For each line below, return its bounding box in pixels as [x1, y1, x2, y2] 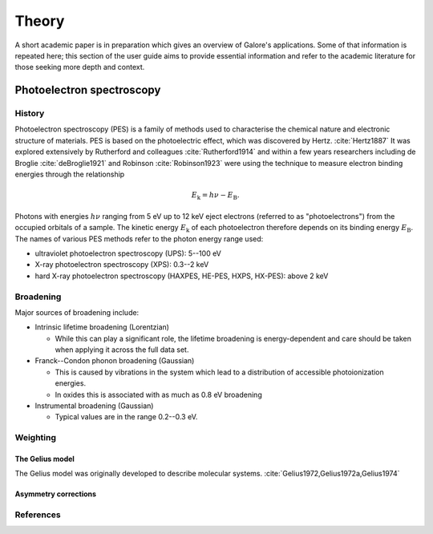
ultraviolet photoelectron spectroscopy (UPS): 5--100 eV [34, 249, 222, 258]
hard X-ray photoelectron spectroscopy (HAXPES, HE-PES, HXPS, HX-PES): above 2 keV [34, 271, 329, 281]
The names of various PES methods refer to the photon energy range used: [14, 233, 264, 244]
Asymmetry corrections [14, 489, 96, 499]
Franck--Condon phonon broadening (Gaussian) [34, 356, 195, 366]
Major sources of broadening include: [14, 307, 140, 317]
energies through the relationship [14, 169, 125, 180]
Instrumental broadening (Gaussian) [34, 401, 154, 411]
